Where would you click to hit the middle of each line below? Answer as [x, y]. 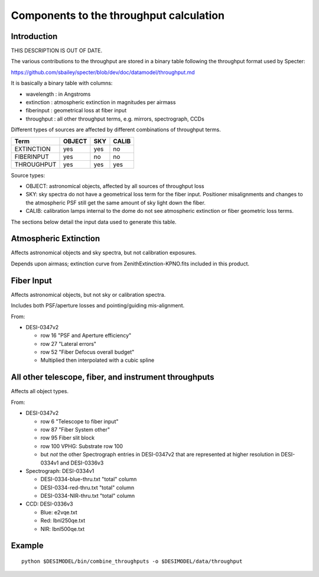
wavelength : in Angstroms [58, 94]
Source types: [28, 175]
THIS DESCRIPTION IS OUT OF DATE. [57, 51]
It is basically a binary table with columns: [62, 83]
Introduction [34, 36]
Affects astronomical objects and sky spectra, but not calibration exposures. [104, 253]
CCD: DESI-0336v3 [49, 504]
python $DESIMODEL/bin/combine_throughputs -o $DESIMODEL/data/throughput [132, 561]
